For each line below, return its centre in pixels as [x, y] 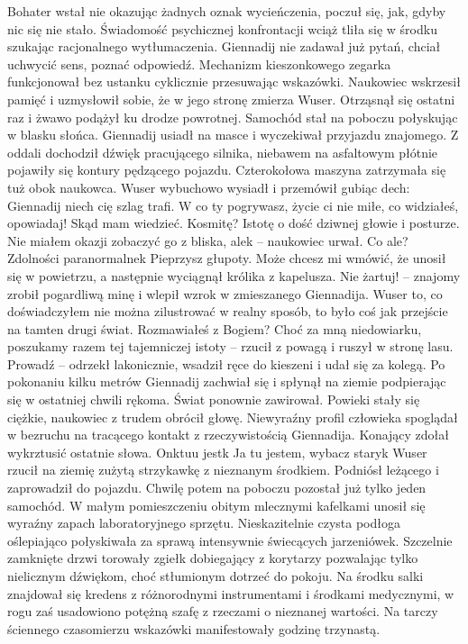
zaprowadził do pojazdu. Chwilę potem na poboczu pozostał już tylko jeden [217, 488]
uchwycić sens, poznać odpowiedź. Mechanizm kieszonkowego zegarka [199, 63]
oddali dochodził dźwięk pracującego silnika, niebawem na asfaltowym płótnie [223, 152]
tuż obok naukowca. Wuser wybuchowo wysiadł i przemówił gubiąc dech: [209, 187]
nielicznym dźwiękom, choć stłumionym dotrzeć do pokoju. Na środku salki [216, 576]
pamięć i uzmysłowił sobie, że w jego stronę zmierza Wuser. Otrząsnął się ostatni [231, 99]
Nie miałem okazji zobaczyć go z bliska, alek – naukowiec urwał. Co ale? [208, 240]
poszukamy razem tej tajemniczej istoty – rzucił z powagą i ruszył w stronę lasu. [230, 346]
